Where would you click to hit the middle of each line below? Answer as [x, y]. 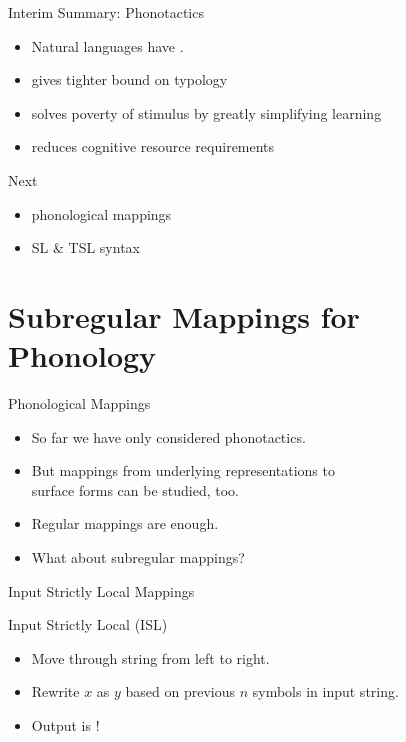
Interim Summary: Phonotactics [106, 12]
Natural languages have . [107, 45]
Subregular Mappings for [184, 315]
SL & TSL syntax [85, 247]
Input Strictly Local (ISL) [88, 624]
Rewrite [55, 691]
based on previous [180, 691]
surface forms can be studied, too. [135, 489]
